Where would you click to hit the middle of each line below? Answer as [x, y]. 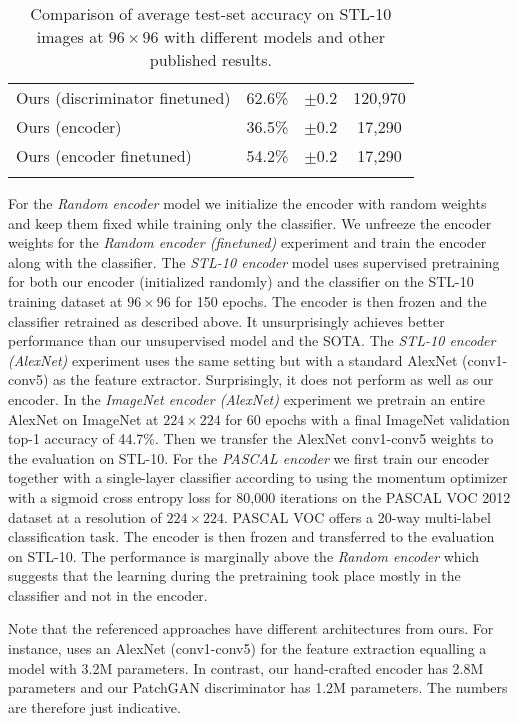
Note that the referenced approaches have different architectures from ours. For [251, 628]
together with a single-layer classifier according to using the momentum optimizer [258, 477]
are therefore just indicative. [94, 706]
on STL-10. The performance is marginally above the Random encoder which [244, 555]
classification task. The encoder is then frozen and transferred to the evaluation [251, 536]
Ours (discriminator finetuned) [123, 97]
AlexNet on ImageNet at [83, 418]
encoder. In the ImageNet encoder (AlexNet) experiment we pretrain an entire [246, 398]
